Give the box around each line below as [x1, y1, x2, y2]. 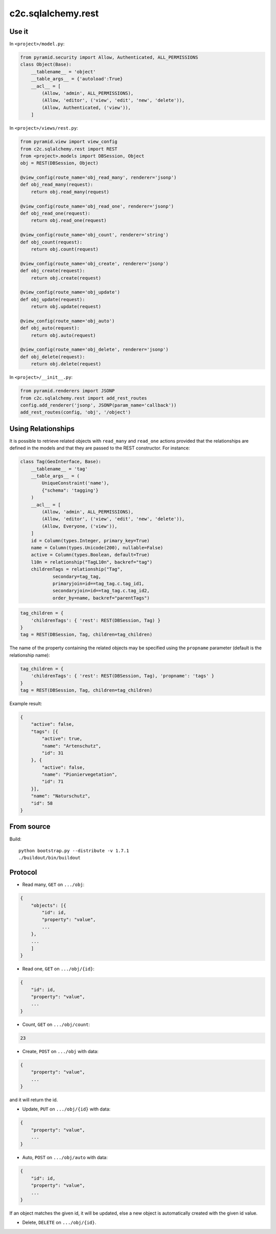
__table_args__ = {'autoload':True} [31, 76, 123, 82]
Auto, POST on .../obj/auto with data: [22, 1155, 108, 1161]
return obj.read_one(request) [31, 218, 107, 223]
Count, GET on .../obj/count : [22, 1021, 90, 1027]
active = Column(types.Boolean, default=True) [31, 552, 150, 558]
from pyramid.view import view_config [20, 139, 118, 145]
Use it [9, 27, 28, 36]
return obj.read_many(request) [31, 189, 109, 195]
